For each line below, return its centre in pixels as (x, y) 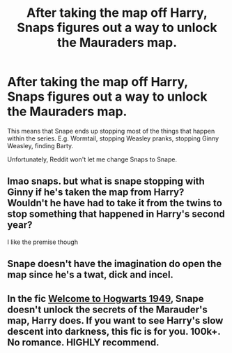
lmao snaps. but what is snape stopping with (106, 181)
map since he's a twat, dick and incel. (91, 275)
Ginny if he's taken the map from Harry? (96, 193)
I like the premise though (43, 242)
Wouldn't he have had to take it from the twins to (115, 203)
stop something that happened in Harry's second (116, 214)
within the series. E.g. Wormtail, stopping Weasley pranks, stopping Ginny (113, 138)
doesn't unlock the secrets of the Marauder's (107, 309)
